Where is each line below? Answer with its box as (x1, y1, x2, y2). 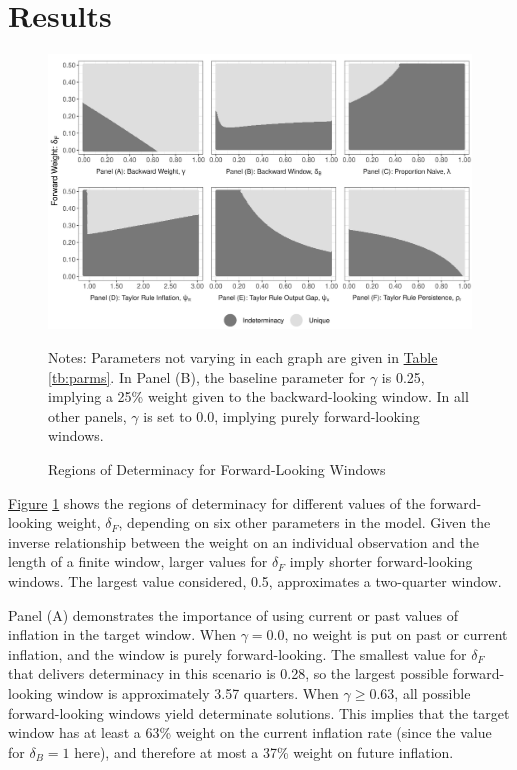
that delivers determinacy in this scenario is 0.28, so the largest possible (8, 663, 449, 684)
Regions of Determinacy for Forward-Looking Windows (48, 459, 386, 480)
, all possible (394, 682, 471, 703)
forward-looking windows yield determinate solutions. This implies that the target (8, 702, 510, 723)
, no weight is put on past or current (284, 624, 508, 645)
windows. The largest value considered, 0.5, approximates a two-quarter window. (8, 571, 502, 591)
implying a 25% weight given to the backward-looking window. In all (48, 386, 469, 407)
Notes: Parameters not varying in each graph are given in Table (48, 347, 438, 368)
